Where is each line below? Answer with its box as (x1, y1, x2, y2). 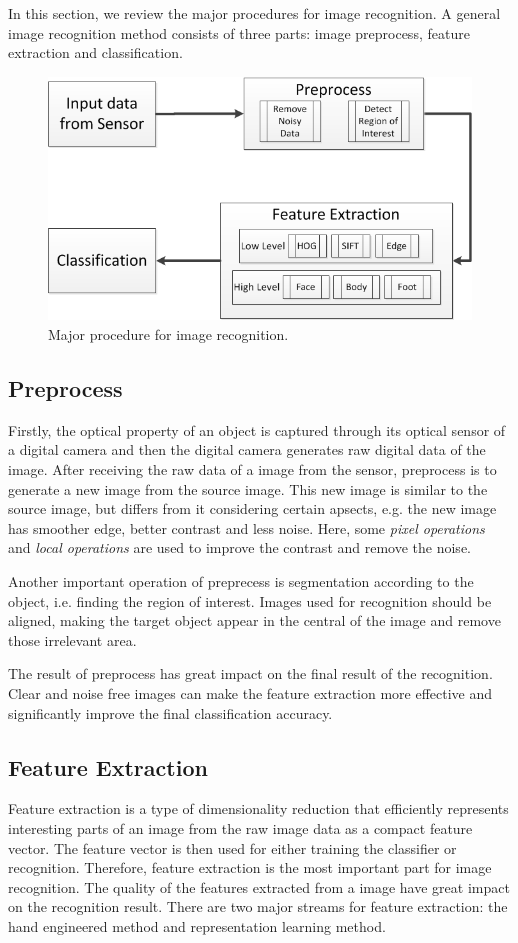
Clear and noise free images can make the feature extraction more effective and (8, 682, 493, 703)
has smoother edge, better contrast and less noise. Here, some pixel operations (8, 517, 485, 538)
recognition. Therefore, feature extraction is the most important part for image (8, 857, 492, 878)
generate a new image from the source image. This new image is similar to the (8, 478, 488, 499)
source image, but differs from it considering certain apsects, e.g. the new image (8, 498, 497, 519)
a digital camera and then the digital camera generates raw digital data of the (8, 439, 486, 460)
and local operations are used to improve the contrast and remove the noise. (8, 537, 471, 558)
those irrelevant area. (8, 629, 137, 650)
